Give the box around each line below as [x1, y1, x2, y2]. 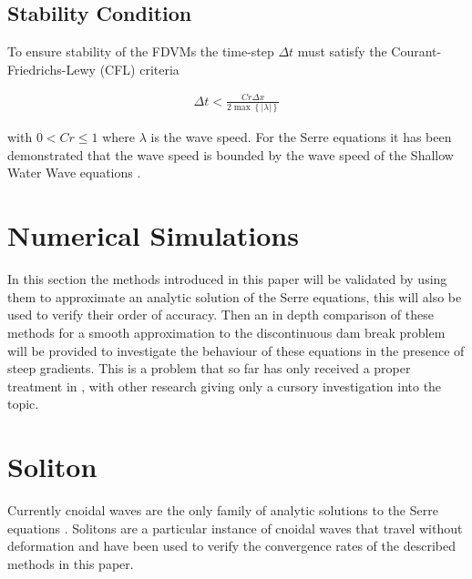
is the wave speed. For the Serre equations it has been [150, 127, 452, 147]
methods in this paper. [7, 554, 134, 573]
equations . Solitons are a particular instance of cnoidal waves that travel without [7, 518, 463, 537]
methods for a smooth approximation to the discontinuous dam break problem [7, 322, 446, 341]
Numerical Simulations [7, 217, 299, 254]
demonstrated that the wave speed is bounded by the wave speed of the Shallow [7, 145, 454, 164]
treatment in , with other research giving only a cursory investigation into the [7, 376, 442, 395]
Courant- [391, 42, 442, 61]
